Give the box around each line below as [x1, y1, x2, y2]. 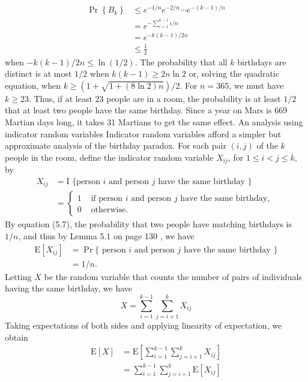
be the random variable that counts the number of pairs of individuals [44, 270, 302, 282]
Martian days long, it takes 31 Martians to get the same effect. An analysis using [5, 116, 303, 128]
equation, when [5, 79, 61, 91]
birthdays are [237, 55, 286, 68]
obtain [5, 330, 28, 343]
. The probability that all [134, 55, 228, 68]
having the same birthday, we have [5, 282, 133, 294]
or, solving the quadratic [189, 67, 279, 80]
